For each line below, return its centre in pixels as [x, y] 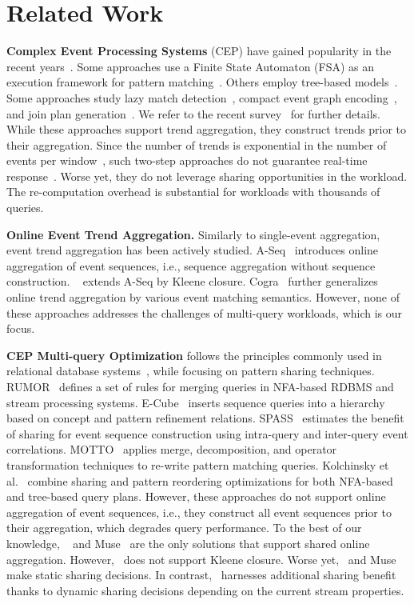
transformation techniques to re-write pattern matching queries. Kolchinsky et [198, 464]
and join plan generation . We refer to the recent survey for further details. [193, 113]
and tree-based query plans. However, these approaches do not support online [196, 496]
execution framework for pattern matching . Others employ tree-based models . [202, 82]
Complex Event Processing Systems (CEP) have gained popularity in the [199, 51]
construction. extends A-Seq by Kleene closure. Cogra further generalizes [192, 281]
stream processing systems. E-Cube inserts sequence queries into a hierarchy [196, 402]
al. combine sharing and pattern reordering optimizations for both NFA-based [200, 480]
